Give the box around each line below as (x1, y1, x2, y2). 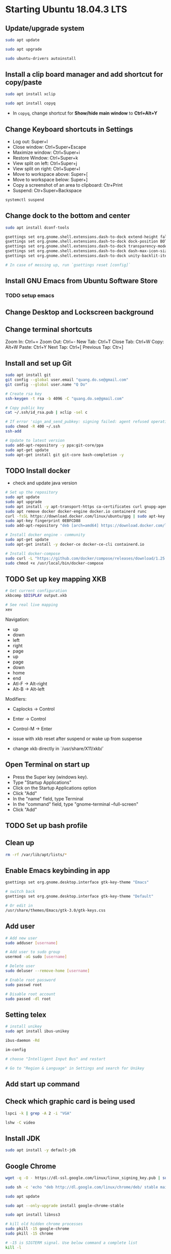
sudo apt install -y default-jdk (5, 1148, 76, 1153)
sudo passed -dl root (5, 996, 51, 1001)
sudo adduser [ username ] (5, 940, 58, 946)
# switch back (5, 889, 36, 894)
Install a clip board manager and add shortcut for (5, 70, 163, 79)
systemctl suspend (5, 197, 44, 203)
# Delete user (5, 964, 36, 969)
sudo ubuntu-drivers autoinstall (5, 56, 76, 61)
